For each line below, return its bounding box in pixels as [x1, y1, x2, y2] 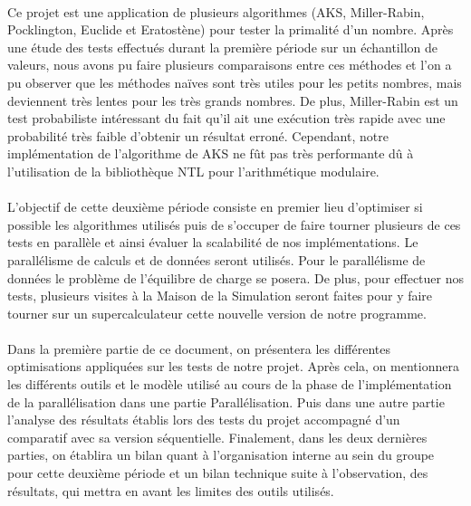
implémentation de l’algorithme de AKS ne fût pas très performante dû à [7, 144, 414, 163]
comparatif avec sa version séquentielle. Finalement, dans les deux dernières [7, 427, 428, 446]
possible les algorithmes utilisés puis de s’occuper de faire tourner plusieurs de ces [7, 215, 461, 234]
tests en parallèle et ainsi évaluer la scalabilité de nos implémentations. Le [7, 233, 418, 252]
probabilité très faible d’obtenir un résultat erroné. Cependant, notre [7, 126, 389, 145]
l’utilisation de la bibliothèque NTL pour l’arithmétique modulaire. [7, 161, 380, 180]
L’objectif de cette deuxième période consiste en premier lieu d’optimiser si [7, 197, 423, 216]
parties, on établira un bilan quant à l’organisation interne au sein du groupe [7, 445, 435, 464]
